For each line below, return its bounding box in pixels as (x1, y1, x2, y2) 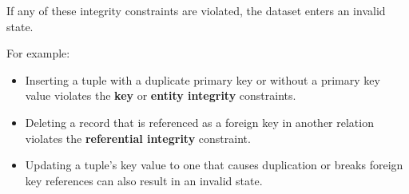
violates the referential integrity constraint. (25, 129, 251, 146)
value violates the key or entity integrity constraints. (25, 87, 296, 104)
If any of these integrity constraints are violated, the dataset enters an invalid (6, 2, 386, 18)
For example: (6, 45, 70, 61)
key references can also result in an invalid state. (25, 172, 263, 188)
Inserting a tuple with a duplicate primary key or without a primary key (25, 71, 380, 88)
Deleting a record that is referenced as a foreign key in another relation (25, 113, 374, 130)
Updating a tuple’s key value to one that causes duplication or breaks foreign (25, 156, 403, 173)
